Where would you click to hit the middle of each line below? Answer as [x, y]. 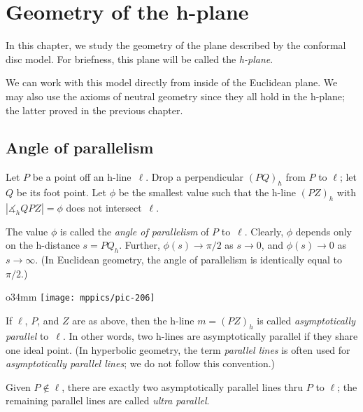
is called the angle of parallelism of [134, 231]
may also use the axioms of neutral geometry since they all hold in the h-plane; [175, 96]
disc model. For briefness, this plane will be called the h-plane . [140, 59]
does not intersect [104, 207]
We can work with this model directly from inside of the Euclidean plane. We [172, 82]
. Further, [140, 245]
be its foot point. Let [61, 192]
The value [27, 231]
